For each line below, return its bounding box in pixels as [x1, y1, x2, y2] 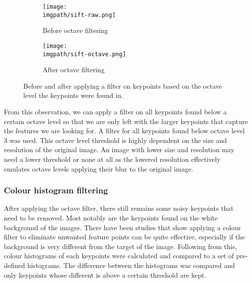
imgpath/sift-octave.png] [43, 50, 126, 58]
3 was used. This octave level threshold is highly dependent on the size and [4, 135, 227, 145]
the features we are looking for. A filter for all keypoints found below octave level [4, 126, 245, 136]
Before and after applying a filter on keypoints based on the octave [23, 80, 222, 91]
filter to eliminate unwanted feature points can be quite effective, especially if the [4, 232, 245, 242]
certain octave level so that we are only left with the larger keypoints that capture [4, 116, 248, 126]
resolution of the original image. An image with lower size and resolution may [4, 144, 235, 155]
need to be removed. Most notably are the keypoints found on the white [4, 212, 218, 222]
